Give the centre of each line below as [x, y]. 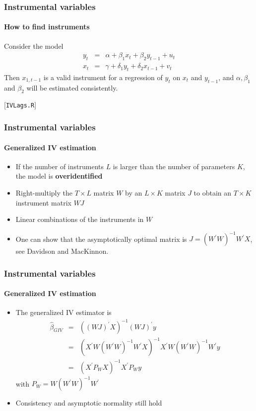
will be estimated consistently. [72, 87]
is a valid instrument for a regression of [103, 77]
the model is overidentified [59, 176]
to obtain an [213, 192]
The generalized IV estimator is [64, 312]
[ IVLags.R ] [20, 105]
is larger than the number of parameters [174, 166]
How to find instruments [47, 27]
